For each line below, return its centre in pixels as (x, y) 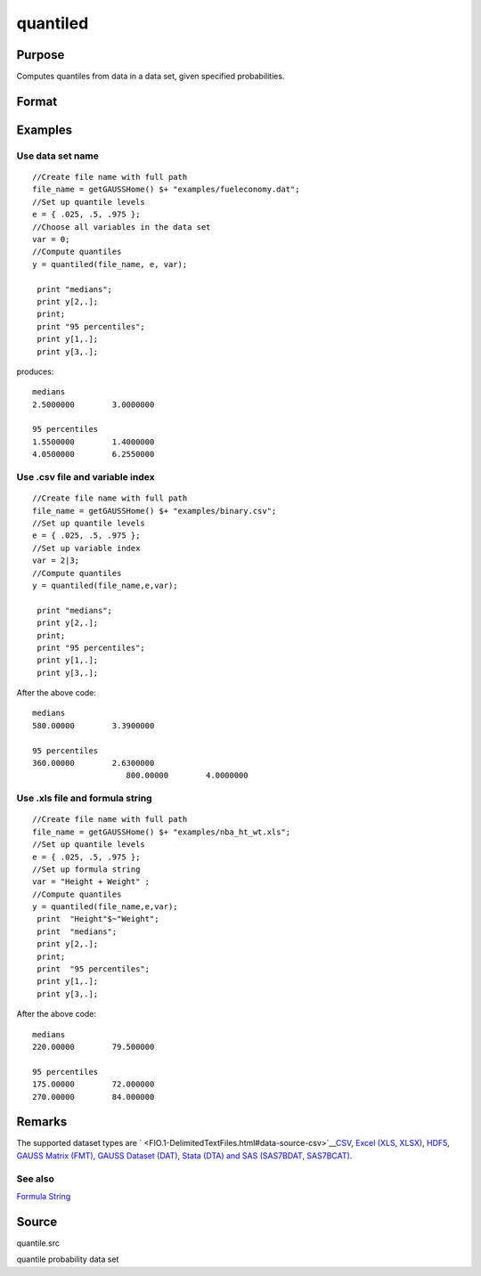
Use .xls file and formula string (84, 799)
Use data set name (58, 156)
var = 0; (51, 239)
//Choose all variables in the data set (122, 227)
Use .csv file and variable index (86, 477)
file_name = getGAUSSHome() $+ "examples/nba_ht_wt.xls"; (162, 832)
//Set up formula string (86, 869)
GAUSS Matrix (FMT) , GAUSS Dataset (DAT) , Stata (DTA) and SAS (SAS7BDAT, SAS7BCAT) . (184, 1155)
